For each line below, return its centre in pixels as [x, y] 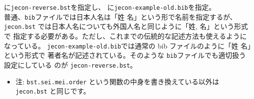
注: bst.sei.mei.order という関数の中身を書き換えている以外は [117, 81]
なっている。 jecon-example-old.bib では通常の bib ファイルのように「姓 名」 [127, 45]
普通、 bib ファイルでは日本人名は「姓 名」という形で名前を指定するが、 [120, 16]
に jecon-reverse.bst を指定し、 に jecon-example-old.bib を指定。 [110, 7]
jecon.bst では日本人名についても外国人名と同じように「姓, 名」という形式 [126, 26]
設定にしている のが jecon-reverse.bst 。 [71, 64]
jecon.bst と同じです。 [53, 91]
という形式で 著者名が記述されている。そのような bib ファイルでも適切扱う [125, 55]
